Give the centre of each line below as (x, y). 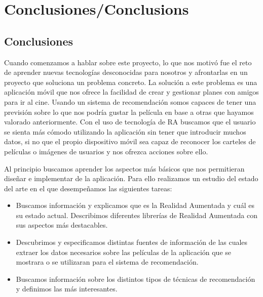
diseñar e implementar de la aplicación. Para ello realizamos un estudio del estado (131, 178)
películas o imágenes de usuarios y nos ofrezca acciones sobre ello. (106, 151)
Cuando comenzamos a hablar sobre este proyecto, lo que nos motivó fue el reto (128, 62)
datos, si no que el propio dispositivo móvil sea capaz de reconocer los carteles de (130, 141)
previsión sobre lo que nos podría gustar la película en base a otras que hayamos (129, 112)
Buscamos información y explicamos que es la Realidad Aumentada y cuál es (135, 205)
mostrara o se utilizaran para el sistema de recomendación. (107, 262)
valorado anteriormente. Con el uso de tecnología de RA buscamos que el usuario (130, 122)
